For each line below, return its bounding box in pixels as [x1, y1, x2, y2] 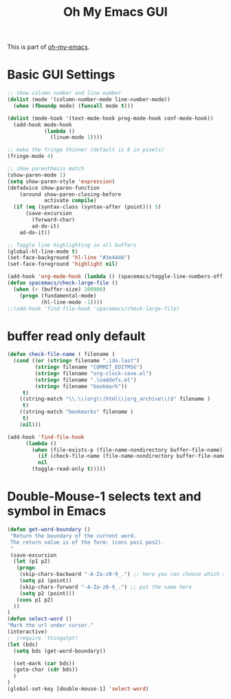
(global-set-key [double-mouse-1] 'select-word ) [7, 685, 149, 692]
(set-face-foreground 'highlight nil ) [7, 260, 118, 268]
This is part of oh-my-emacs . [7, 43, 90, 52]
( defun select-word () [7, 616, 72, 623]
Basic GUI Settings [7, 67, 115, 82]
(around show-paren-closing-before [19, 190, 122, 198]
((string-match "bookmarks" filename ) [19, 408, 134, 416]
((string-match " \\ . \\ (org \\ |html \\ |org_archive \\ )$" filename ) [19, 396, 211, 403]
